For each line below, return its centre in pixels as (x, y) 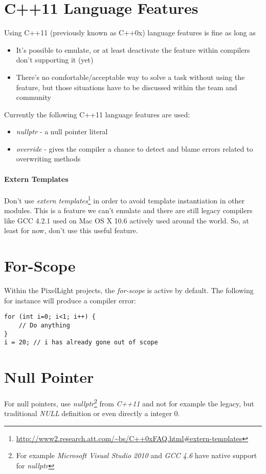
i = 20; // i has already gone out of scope (81, 343)
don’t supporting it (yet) (55, 60)
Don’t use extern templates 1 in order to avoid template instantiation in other (125, 199)
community (34, 97)
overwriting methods (48, 159)
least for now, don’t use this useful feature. (71, 230)
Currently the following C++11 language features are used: (97, 114)
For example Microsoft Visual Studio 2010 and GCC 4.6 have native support (137, 455)
